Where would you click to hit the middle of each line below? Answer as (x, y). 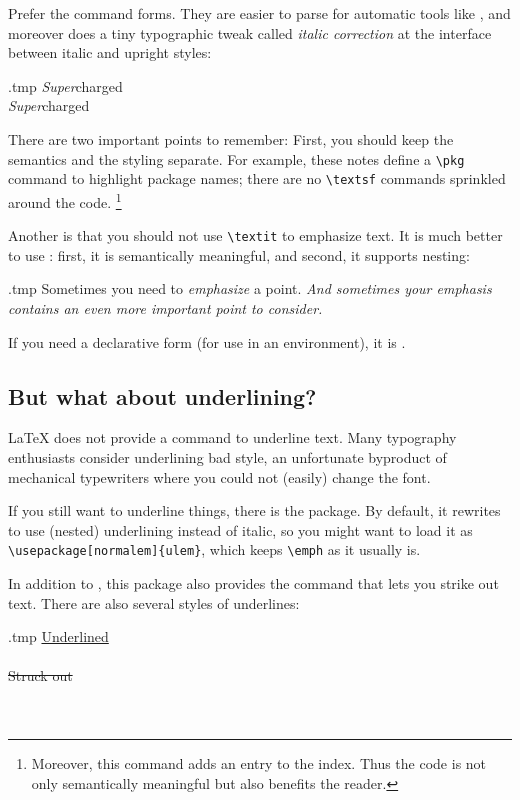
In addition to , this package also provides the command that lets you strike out (253, 582)
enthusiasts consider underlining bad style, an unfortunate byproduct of (227, 456)
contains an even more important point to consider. (165, 307)
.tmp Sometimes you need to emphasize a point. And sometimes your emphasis (250, 288)
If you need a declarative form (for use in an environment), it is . (207, 341)
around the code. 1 (65, 200)
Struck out (40, 675)
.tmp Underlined (58, 636)
